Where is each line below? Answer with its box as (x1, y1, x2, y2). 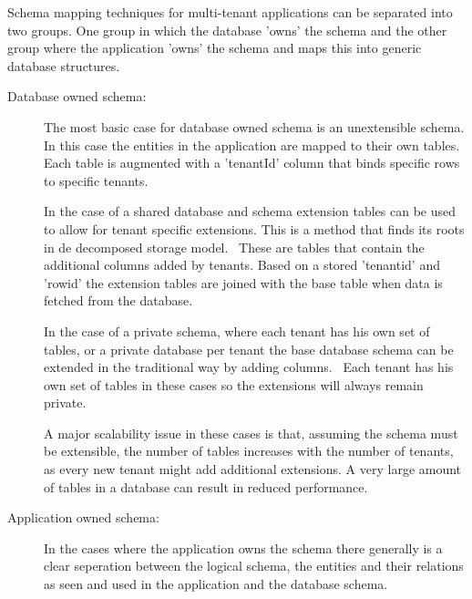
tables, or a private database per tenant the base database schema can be (44, 339, 454, 358)
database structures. (7, 56, 120, 75)
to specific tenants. (44, 170, 149, 190)
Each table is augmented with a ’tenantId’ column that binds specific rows (44, 153, 460, 172)
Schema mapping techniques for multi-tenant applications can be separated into (7, 3, 453, 21)
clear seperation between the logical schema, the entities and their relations (44, 556, 464, 575)
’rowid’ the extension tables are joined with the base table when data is (44, 273, 443, 292)
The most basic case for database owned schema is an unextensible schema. (44, 117, 465, 136)
